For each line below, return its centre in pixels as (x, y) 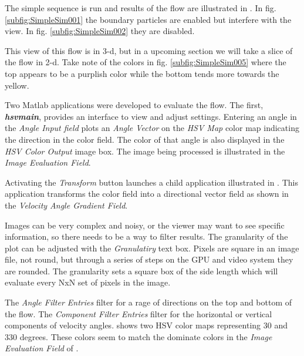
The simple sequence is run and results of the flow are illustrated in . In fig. (141, 8)
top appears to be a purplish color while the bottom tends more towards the (142, 73)
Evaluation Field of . (42, 348)
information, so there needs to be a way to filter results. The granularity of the (146, 236)
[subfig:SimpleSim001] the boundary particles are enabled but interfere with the (148, 19)
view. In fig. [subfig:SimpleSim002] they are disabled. (100, 31)
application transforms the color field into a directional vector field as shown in (147, 194)
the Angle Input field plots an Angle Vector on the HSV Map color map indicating (152, 128)
